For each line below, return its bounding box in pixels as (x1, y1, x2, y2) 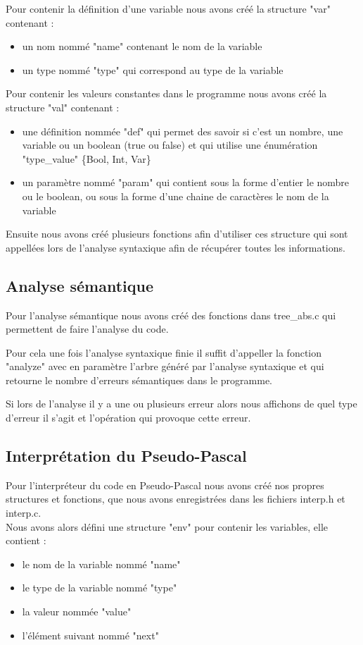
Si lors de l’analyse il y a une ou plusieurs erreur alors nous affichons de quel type (6, 396, 357, 411)
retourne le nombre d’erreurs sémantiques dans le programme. (6, 372, 272, 387)
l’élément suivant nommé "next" (22, 627, 159, 642)
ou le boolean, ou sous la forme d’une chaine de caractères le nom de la (22, 188, 329, 203)
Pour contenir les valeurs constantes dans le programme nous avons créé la (6, 86, 327, 101)
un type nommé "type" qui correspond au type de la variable (22, 62, 284, 77)
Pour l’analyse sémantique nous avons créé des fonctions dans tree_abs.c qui (6, 307, 336, 322)
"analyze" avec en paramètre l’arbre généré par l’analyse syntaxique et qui (6, 359, 324, 374)
